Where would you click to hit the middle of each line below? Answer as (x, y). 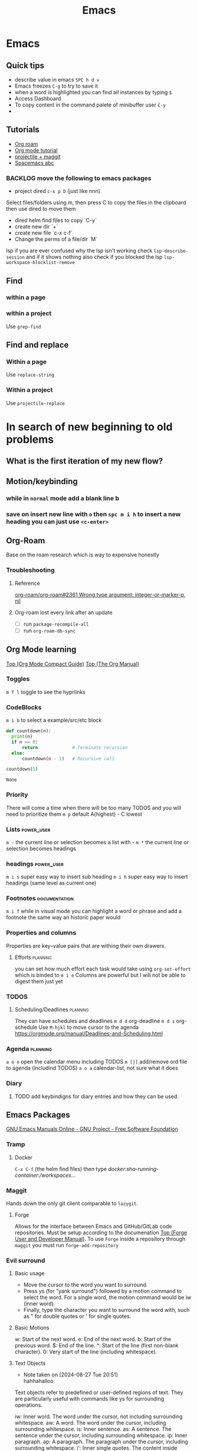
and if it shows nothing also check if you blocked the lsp (94, 257)
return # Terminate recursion (75, 747)
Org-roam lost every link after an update (63, 612)
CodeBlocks (24, 707)
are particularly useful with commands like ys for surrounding (89, 1399)
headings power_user (35, 864)
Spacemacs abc (34, 163)
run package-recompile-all (56, 624)
